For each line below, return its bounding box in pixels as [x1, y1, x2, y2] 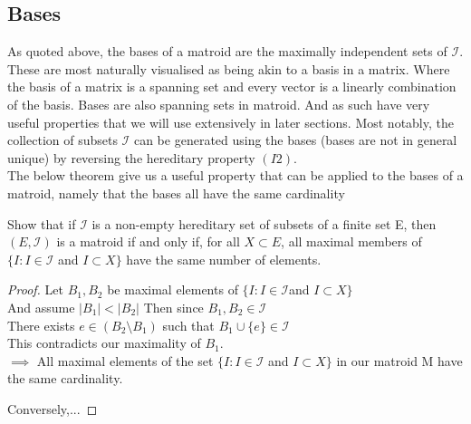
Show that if [7, 214, 76, 233]
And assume [7, 297, 75, 316]
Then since [143, 297, 204, 316]
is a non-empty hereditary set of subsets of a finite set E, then [91, 214, 437, 233]
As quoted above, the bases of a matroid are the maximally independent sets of [7, 42, 447, 61]
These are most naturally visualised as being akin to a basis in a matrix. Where [7, 59, 450, 78]
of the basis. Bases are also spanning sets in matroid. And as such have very [7, 94, 430, 113]
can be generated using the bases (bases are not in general [133, 130, 457, 149]
